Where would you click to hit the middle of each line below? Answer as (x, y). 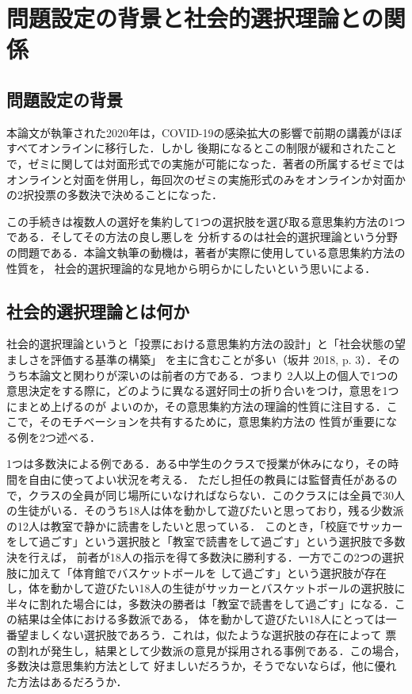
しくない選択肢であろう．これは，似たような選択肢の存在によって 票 (218, 635)
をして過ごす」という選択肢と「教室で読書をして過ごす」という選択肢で (195, 541)
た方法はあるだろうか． (67, 681)
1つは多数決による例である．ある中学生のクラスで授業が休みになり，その (197, 464)
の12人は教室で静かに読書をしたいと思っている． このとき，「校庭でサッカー (205, 525)
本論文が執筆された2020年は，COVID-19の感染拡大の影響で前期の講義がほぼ (204, 132)
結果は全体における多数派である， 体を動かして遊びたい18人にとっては (201, 619)
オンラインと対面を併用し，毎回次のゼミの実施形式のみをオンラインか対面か (206, 179)
